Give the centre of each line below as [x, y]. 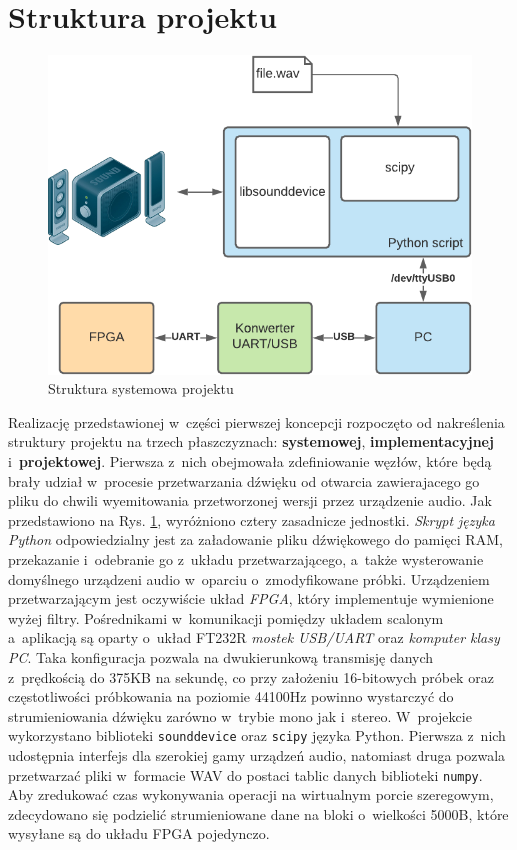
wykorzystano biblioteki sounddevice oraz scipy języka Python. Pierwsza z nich [257, 735]
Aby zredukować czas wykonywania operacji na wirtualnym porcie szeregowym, [251, 794]
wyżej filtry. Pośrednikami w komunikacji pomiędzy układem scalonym [226, 617]
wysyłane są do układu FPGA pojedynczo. [139, 833]
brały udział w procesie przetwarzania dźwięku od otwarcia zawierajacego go [244, 480]
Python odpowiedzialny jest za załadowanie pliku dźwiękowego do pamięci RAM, [255, 539]
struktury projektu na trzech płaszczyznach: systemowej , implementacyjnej [251, 441]
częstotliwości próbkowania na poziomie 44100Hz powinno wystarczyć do [231, 696]
